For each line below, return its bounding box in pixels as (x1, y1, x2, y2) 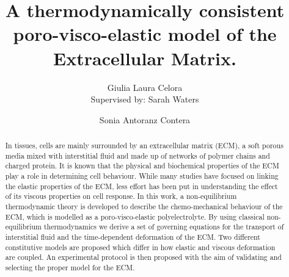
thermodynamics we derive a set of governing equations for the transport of (43, 221, 284, 232)
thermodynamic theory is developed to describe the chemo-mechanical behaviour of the (5, 201, 283, 212)
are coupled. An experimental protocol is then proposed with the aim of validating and (5, 252, 282, 262)
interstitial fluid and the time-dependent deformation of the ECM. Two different (5, 231, 260, 242)
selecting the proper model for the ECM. (5, 262, 135, 272)
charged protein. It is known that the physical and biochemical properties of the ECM (5, 160, 279, 171)
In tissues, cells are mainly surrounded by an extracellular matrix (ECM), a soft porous (5, 140, 284, 151)
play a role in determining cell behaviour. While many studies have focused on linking (5, 171, 279, 181)
